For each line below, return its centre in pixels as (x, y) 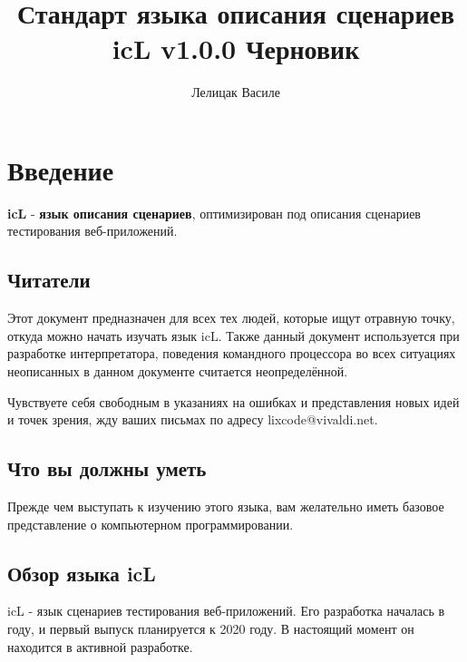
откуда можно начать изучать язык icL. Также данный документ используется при (233, 335)
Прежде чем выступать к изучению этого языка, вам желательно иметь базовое (226, 506)
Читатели (49, 280)
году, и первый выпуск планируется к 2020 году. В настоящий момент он (211, 628)
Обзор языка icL (82, 573)
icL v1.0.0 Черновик (236, 49)
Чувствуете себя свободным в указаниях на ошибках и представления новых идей (233, 401)
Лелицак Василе (236, 92)
